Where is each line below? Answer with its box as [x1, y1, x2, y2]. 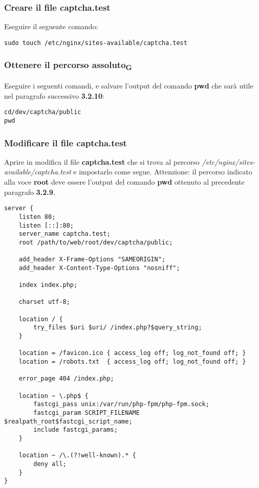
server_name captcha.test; [18, 230, 111, 238]
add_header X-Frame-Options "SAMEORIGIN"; [18, 256, 165, 263]
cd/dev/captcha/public [4, 108, 81, 116]
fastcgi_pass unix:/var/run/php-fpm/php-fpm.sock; [33, 401, 209, 408]
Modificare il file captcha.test [4, 136, 127, 149]
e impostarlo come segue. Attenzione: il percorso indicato [73, 166, 252, 177]
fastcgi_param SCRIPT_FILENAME [33, 409, 140, 416]
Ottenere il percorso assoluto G [4, 58, 132, 73]
